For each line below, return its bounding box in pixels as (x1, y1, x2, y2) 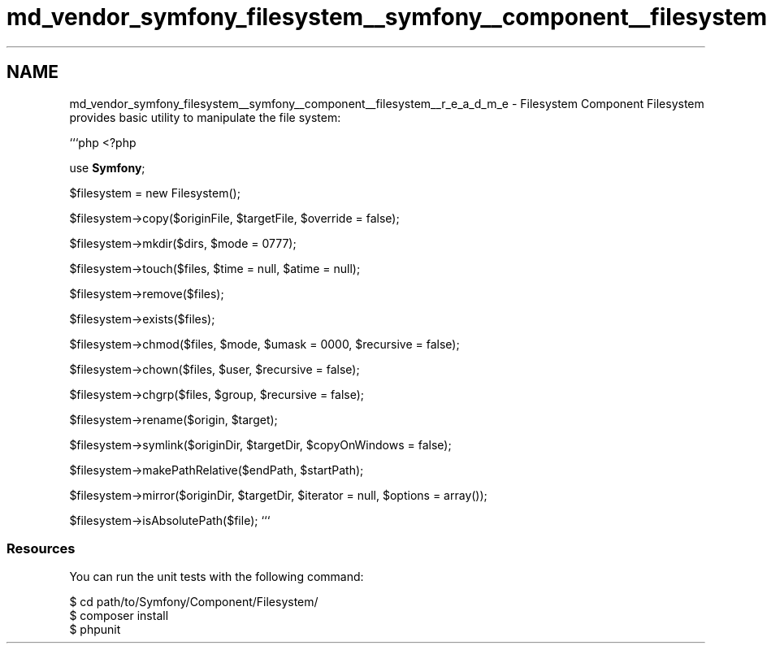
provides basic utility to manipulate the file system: (69, 110, 341, 124)
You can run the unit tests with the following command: (69, 570, 364, 584)
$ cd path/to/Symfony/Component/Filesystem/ (69, 595, 318, 609)
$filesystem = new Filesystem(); (69, 185, 240, 200)
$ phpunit (69, 622, 121, 637)
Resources (6, 539, 76, 557)
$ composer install (69, 609, 169, 623)
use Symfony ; (69, 160, 145, 175)
